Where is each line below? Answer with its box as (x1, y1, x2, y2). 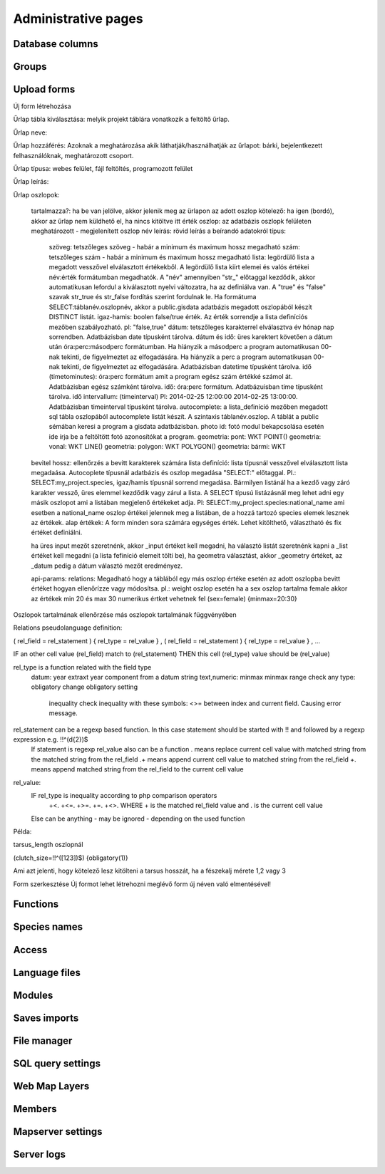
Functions (13, 898, 59, 910)
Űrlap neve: (13, 128, 48, 137)
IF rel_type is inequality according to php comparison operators (31, 791, 217, 799)
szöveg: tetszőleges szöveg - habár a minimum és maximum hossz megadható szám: (48, 243, 300, 251)
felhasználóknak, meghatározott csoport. (13, 151, 134, 160)
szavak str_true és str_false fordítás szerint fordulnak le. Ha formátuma (48, 293, 257, 301)
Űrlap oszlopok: (13, 190, 60, 199)
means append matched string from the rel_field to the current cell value (31, 765, 244, 774)
